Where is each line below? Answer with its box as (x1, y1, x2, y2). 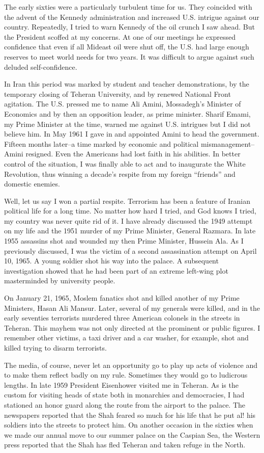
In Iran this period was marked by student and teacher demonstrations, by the (4, 78, 249, 89)
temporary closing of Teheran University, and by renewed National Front (4, 88, 231, 99)
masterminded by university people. (4, 275, 115, 286)
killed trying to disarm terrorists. (4, 342, 107, 353)
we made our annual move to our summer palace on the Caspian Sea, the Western (4, 429, 260, 440)
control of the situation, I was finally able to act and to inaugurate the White (4, 158, 246, 169)
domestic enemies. (4, 178, 60, 189)
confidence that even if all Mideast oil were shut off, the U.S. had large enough (4, 41, 249, 52)
